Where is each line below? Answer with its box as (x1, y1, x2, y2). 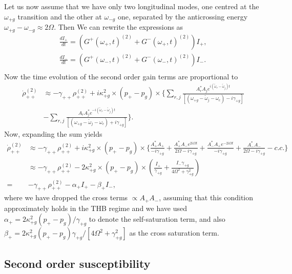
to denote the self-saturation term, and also (89, 214, 225, 224)
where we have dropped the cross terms (4, 192, 128, 203)
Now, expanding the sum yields (4, 128, 102, 139)
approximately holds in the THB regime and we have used (4, 202, 187, 213)
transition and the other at (17, 11, 102, 22)
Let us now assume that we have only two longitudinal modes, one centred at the (4, 1, 259, 11)
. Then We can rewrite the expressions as (54, 22, 183, 32)
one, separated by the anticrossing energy (117, 11, 248, 22)
